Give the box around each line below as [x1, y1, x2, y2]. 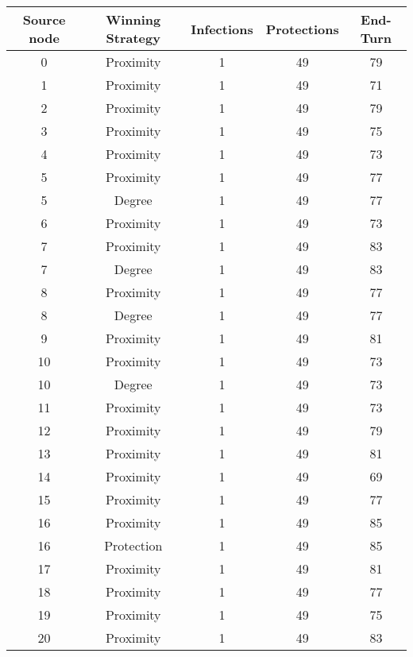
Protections [265, 19, 339, 38]
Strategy [106, 29, 160, 47]
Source [22, 10, 66, 29]
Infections [191, 19, 253, 38]
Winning [106, 10, 161, 29]
